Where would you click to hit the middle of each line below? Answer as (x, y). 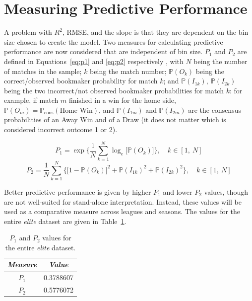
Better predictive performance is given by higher (78, 191)
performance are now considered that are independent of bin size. (103, 51)
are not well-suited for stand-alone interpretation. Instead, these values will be (123, 201)
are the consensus (215, 110)
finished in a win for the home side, (122, 100)
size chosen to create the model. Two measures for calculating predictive (114, 41)
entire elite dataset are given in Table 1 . (65, 221)
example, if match (31, 100)
